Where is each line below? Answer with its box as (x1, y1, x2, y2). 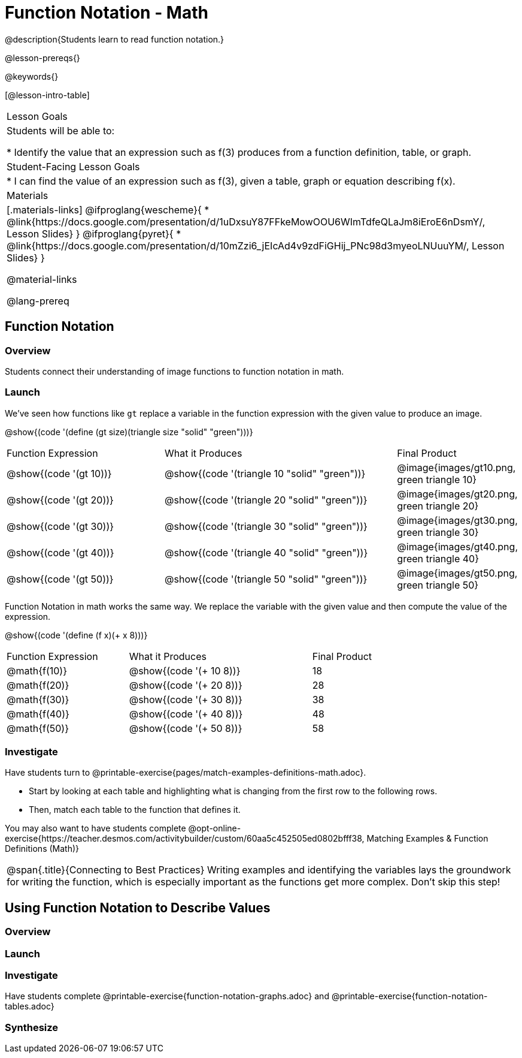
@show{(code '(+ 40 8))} (129, 707, 243, 720)
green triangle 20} (397, 499, 479, 512)
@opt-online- (188, 823, 241, 834)
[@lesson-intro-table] (5, 89, 90, 100)
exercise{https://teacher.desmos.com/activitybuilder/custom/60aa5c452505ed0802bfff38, (5, 833, 365, 844)
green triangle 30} (397, 526, 479, 538)
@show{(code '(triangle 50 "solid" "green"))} (165, 572, 368, 585)
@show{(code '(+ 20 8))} (129, 679, 242, 691)
